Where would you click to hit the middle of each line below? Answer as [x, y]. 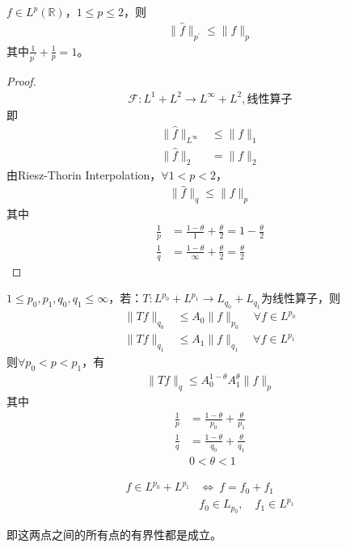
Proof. [21, 80]
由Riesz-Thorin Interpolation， [84, 174]
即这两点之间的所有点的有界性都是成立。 [114, 535]
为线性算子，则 [300, 298]
